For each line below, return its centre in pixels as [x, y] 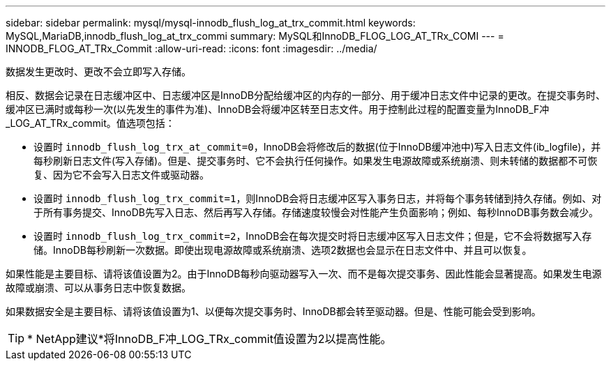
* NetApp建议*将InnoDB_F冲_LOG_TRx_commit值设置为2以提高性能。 [210, 339]
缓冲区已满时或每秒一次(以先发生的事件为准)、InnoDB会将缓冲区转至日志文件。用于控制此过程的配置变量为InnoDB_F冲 [278, 109]
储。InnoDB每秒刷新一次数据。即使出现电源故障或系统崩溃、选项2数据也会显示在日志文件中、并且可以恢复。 [283, 250]
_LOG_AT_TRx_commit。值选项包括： [90, 123]
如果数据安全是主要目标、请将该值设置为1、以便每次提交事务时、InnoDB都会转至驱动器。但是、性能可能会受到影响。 [273, 311]
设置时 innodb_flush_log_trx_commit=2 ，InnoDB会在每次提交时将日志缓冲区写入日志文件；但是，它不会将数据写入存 [313, 236]
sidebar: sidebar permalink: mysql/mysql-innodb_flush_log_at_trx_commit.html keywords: [211, 23]
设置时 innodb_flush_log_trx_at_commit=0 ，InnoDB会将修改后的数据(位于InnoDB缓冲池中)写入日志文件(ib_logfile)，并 [317, 147]
